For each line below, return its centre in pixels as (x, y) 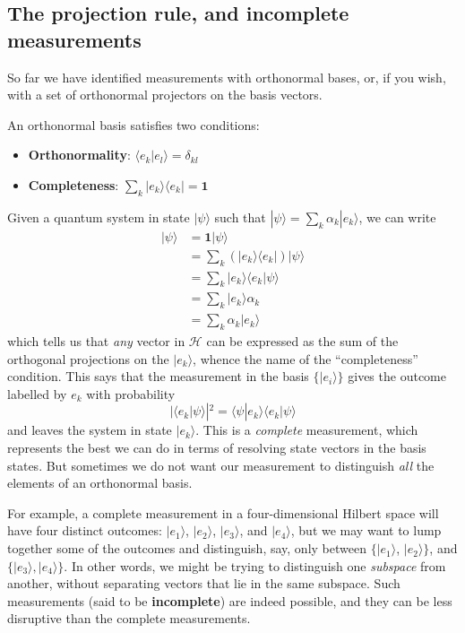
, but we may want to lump (366, 530)
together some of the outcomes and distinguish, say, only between (187, 548)
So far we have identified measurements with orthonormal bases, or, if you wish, (227, 77)
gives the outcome (397, 376)
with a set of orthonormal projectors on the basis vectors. (165, 95)
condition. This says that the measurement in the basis (158, 376)
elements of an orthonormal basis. (100, 483)
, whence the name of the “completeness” (306, 358)
